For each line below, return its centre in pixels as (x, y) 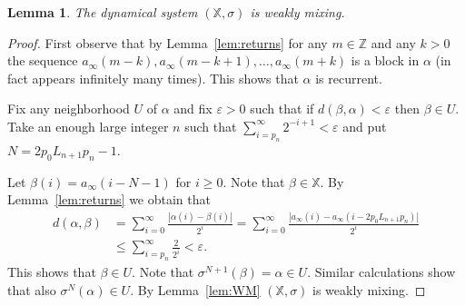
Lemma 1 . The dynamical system (103, 12)
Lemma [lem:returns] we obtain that (109, 199)
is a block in (385, 60)
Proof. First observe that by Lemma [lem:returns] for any (168, 42)
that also (32, 289)
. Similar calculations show (381, 272)
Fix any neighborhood (69, 109)
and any (393, 42)
